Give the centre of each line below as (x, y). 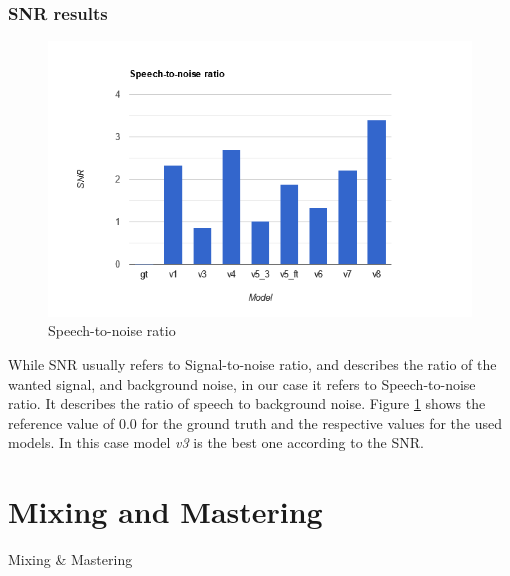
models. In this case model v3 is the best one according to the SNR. (216, 442)
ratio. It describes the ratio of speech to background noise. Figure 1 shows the (247, 403)
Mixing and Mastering (165, 511)
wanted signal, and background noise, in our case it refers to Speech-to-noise (242, 383)
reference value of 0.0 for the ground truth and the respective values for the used (255, 422)
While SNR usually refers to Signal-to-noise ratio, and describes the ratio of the (252, 364)
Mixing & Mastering (70, 559)
